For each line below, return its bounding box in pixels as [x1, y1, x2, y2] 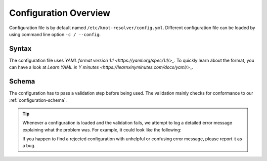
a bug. [22, 143, 36, 149]
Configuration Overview [9, 7, 111, 18]
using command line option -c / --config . [9, 31, 101, 37]
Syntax [9, 44, 32, 53]
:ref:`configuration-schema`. [9, 97, 67, 103]
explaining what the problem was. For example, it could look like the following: [22, 126, 181, 133]
